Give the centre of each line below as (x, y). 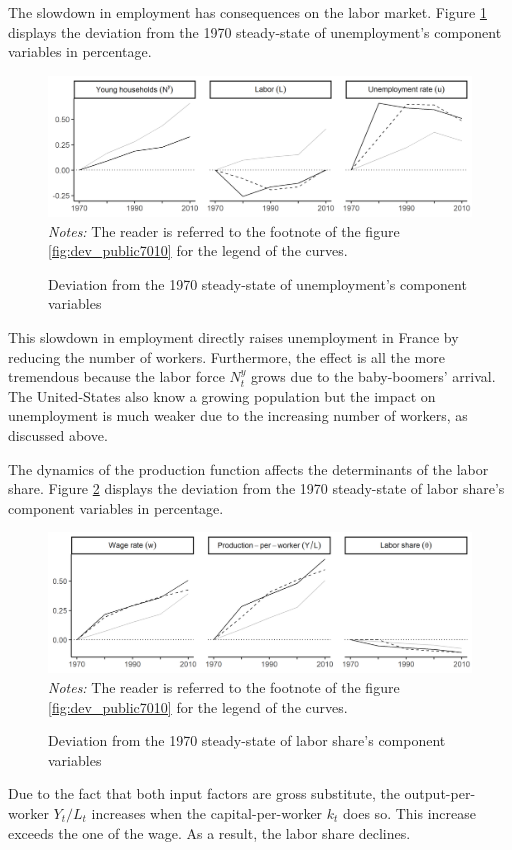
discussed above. (58, 434)
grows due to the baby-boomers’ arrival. (373, 376)
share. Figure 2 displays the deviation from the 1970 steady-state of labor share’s (256, 488)
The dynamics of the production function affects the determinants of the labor (248, 468)
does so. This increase (409, 813)
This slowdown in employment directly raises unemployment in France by (233, 336)
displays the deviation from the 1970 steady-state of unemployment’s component (255, 31)
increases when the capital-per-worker (207, 813)
